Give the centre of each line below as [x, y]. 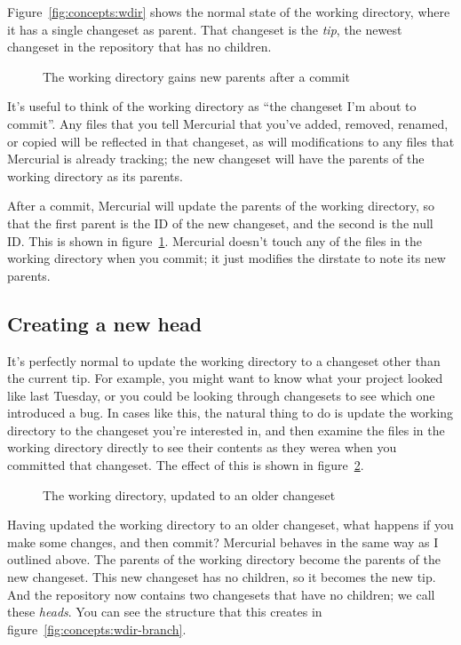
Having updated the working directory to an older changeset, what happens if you [230, 525]
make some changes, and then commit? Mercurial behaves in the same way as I [223, 541]
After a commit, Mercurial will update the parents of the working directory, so [221, 206]
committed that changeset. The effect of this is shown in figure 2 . [186, 465]
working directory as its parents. [95, 175]
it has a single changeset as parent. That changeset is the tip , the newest [205, 29]
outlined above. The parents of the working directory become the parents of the [224, 559]
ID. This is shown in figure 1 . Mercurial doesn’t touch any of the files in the [215, 240]
